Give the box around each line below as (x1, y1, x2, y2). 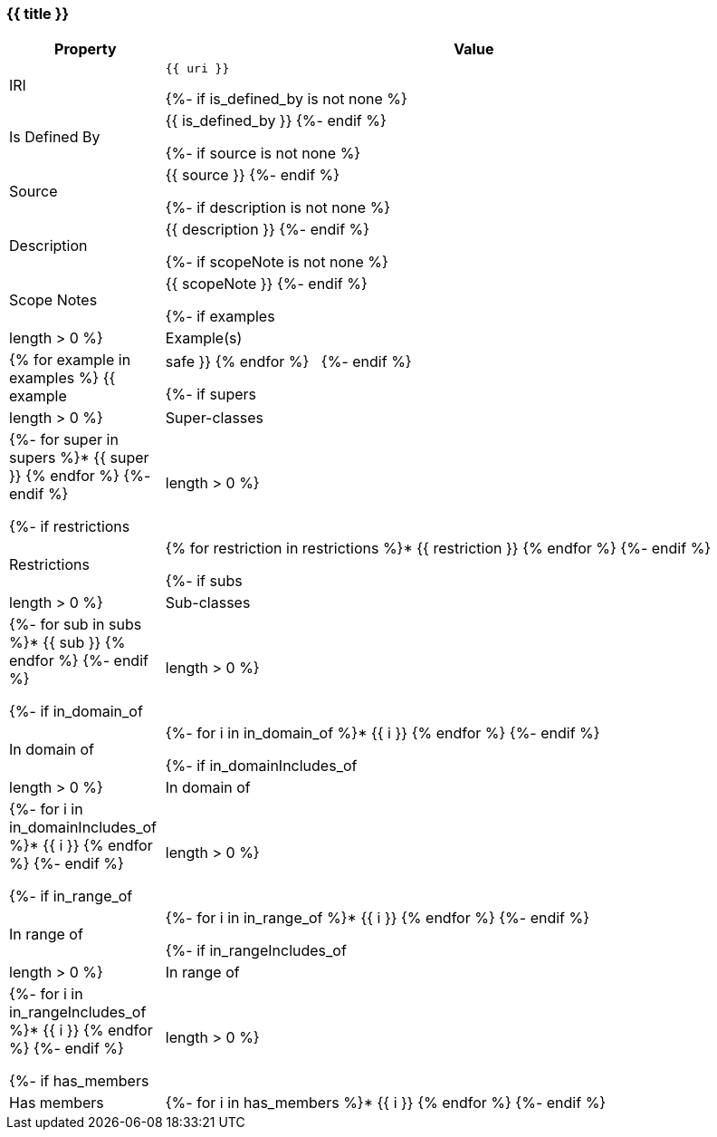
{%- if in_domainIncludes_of (165, 756, 358, 776)
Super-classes (165, 409, 264, 428)
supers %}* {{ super (9, 448, 149, 467)
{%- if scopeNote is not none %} (165, 253, 388, 272)
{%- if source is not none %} (165, 144, 361, 163)
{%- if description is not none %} (165, 198, 391, 217)
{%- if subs (165, 572, 243, 591)
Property (54, 40, 117, 59)
